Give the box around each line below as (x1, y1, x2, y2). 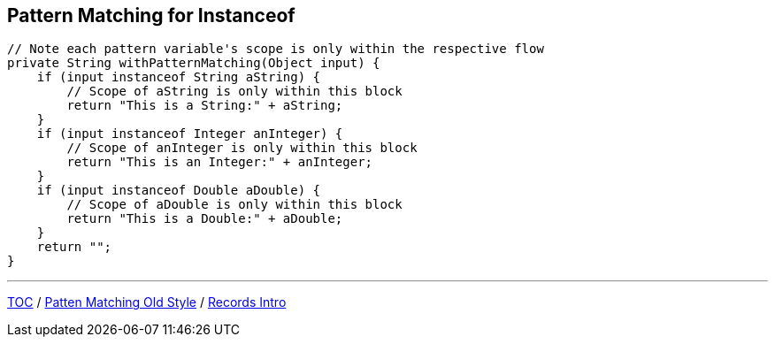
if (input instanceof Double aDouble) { (36, 183, 321, 198)
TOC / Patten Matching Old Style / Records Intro (7, 294, 287, 310)
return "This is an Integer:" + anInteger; (66, 155, 373, 170)
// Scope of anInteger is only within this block (66, 141, 418, 156)
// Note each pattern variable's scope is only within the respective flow (7, 42, 544, 57)
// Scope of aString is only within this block (66, 84, 403, 99)
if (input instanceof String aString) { (36, 70, 321, 85)
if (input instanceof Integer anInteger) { (36, 126, 343, 141)
